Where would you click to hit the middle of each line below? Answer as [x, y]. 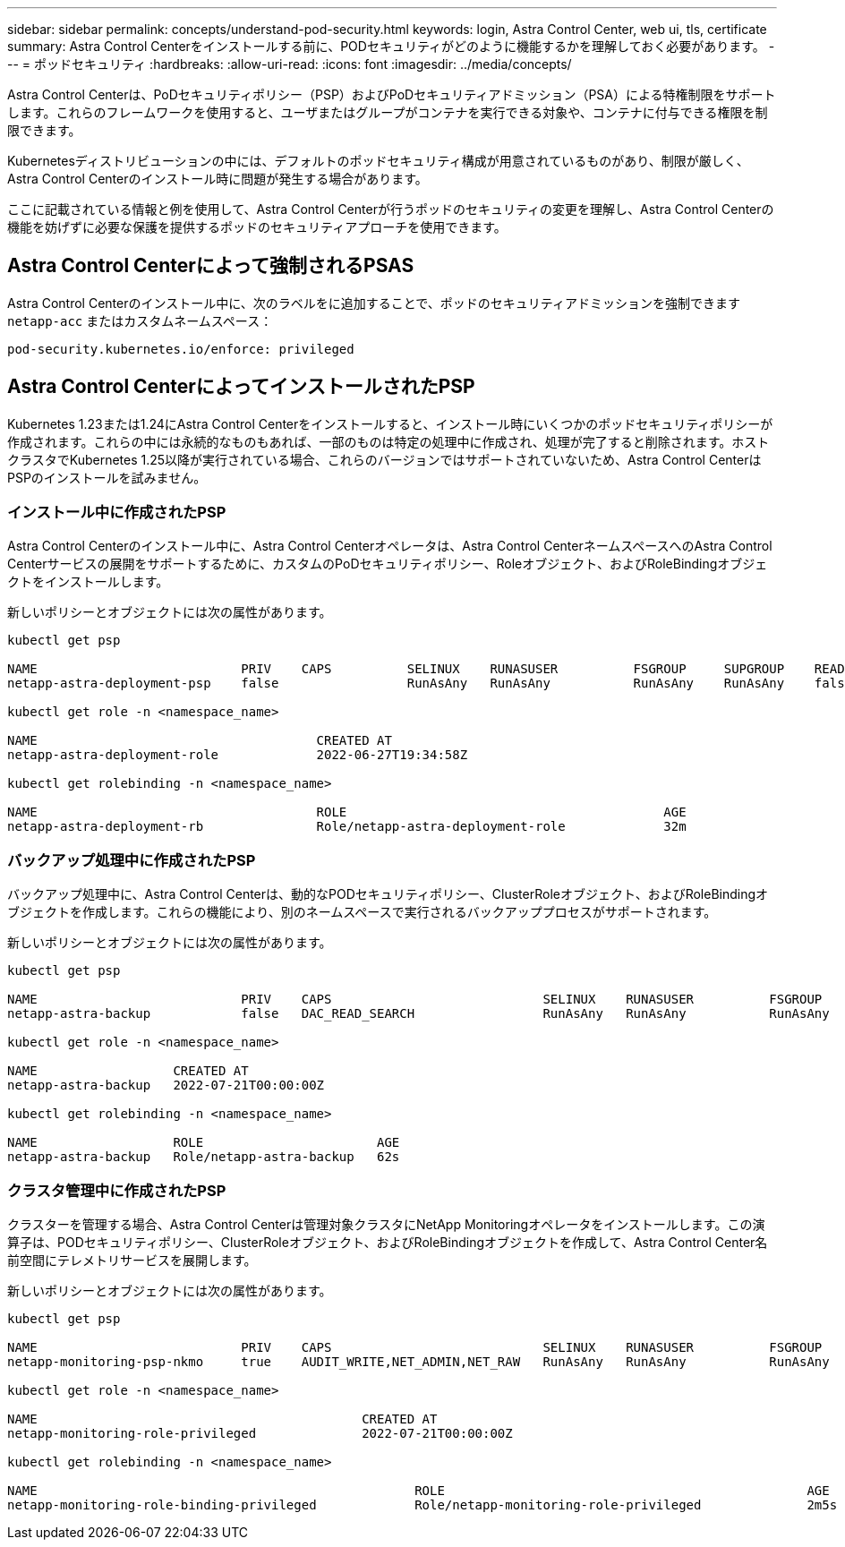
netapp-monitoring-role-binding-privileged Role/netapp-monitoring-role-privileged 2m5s [422, 1504]
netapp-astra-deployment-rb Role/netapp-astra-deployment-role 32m [347, 827]
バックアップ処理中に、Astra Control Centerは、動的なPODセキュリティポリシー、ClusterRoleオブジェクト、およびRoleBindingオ [388, 894]
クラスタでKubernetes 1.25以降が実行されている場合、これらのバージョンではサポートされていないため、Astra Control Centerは [384, 459]
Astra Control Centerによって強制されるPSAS [211, 266]
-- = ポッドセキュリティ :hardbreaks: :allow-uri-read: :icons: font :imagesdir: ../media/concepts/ [290, 64]
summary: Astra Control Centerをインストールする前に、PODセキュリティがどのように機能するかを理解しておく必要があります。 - [391, 46]
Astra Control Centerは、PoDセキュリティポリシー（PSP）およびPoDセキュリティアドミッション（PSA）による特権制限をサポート [392, 94]
